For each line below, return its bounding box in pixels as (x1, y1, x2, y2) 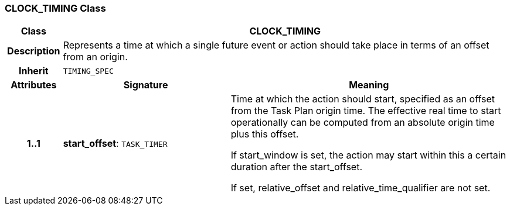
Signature (123, 79, 168, 91)
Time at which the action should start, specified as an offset (230, 93, 495, 105)
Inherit (18, 65, 49, 77)
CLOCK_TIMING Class (5, 2, 106, 14)
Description (7, 45, 60, 57)
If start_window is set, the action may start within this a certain (230, 149, 506, 161)
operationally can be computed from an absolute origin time (230, 116, 495, 129)
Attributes (11, 79, 57, 91)
